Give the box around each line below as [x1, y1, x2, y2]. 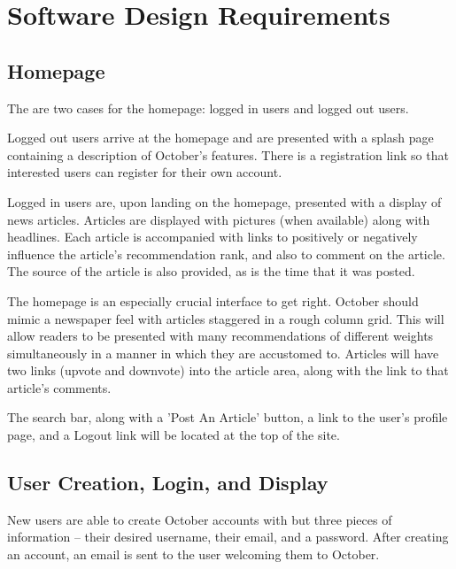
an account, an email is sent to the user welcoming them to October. [7, 545, 380, 564]
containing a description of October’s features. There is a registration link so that [7, 145, 449, 164]
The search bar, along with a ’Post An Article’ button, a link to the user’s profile [7, 408, 448, 427]
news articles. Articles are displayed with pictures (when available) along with [7, 210, 430, 228]
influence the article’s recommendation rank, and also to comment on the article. [7, 244, 445, 263]
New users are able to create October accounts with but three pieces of [7, 510, 392, 528]
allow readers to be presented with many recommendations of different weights [7, 327, 434, 345]
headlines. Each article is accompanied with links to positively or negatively [7, 227, 418, 246]
